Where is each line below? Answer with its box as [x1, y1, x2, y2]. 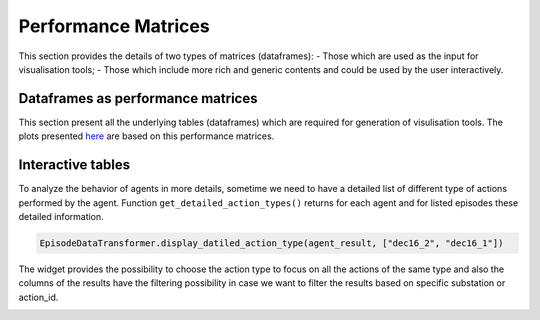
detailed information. [18, 210, 104, 222]
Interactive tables [18, 156, 131, 174]
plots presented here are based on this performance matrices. [18, 130, 275, 142]
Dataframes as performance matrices [18, 90, 258, 107]
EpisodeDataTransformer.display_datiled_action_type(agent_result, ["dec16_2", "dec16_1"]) [39, 237, 504, 249]
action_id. [18, 291, 59, 303]
